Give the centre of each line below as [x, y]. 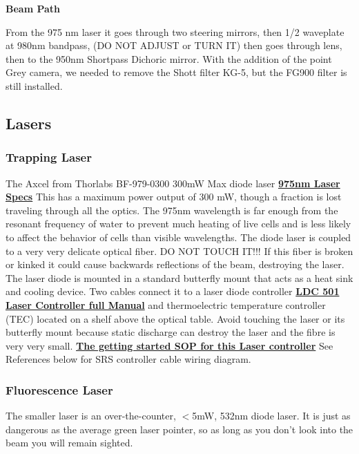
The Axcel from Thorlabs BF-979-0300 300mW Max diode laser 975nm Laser [173, 183]
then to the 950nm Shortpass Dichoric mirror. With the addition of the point [169, 58]
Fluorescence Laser [59, 389]
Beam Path [33, 8]
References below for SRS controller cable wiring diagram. [128, 359]
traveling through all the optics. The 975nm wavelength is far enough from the [172, 210]
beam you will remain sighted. [69, 443]
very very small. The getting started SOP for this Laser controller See [169, 345]
